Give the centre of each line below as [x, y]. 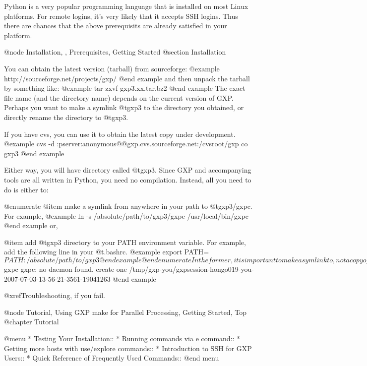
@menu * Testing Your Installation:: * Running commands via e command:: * [122, 338]
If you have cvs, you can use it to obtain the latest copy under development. [120, 134]
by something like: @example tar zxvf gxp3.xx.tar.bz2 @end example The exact [125, 88]
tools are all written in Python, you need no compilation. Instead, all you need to [128, 179]
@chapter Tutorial [31, 322]
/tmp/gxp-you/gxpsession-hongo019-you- [191, 269]
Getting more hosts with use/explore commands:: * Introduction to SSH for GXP [128, 348]
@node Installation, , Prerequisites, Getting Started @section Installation [115, 52]
